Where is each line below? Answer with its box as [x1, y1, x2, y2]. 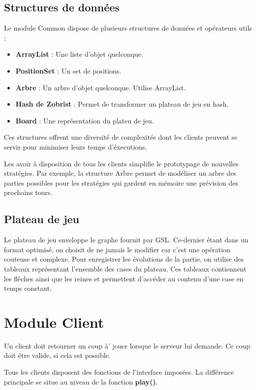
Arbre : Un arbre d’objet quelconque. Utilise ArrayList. [15, 82, 186, 92]
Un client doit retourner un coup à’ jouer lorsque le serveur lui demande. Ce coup [4, 340, 250, 351]
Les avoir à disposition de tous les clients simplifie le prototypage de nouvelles [4, 158, 239, 168]
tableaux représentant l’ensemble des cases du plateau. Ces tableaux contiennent [4, 263, 247, 273]
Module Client [4, 312, 104, 332]
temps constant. [4, 283, 52, 293]
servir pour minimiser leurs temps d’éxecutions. [4, 141, 147, 152]
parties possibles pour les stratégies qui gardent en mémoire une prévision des [4, 177, 238, 188]
